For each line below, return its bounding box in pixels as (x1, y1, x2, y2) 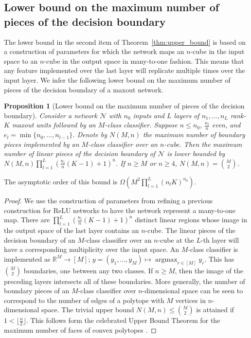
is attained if (196, 304, 234, 315)
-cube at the (158, 234, 194, 245)
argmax (155, 256, 178, 263)
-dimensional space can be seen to (142, 285, 243, 296)
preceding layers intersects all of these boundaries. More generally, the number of (4, 276, 245, 286)
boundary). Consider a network (4, 110, 97, 120)
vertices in (175, 295, 206, 305)
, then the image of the (175, 265, 243, 275)
